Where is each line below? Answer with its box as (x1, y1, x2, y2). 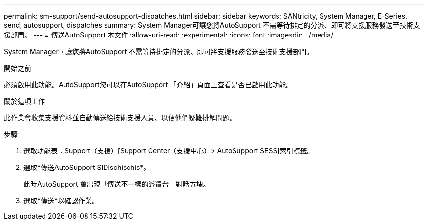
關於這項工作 (4, 97, 45, 105)
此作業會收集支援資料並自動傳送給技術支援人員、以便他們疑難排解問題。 (4, 113, 236, 122)
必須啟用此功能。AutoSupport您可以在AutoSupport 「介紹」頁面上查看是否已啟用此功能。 (4, 80, 293, 89)
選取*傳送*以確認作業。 (23, 196, 99, 205)
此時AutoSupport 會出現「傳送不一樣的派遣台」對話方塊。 (23, 180, 210, 188)
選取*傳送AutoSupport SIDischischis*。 (23, 163, 150, 171)
